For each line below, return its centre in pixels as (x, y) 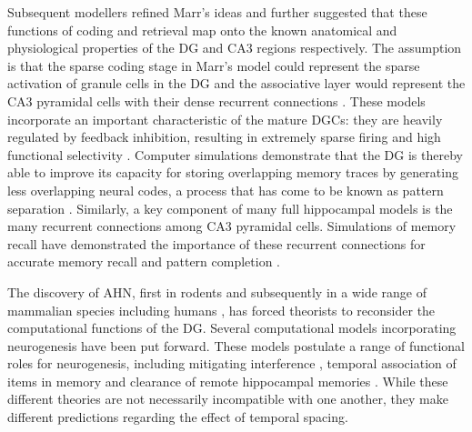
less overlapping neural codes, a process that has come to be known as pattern (226, 190)
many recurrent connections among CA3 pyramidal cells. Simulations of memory (232, 226)
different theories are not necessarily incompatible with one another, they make (228, 399)
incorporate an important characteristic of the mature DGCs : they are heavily (225, 119)
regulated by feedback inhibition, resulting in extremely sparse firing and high (224, 137)
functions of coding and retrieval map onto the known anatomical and (202, 30)
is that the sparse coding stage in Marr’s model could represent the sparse (214, 65)
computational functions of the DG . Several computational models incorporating (232, 328)
